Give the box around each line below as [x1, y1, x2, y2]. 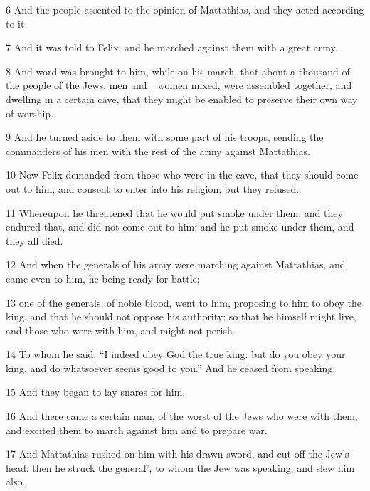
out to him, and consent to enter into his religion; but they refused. [6, 181, 300, 196]
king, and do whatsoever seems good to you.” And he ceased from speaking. [6, 360, 336, 375]
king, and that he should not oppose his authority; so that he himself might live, [6, 309, 356, 324]
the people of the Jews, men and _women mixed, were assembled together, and [6, 78, 352, 93]
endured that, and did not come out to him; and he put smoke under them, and [6, 219, 354, 234]
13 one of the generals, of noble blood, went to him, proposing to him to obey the [6, 295, 361, 310]
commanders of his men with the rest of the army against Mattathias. [6, 143, 310, 158]
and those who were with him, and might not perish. [6, 322, 236, 337]
